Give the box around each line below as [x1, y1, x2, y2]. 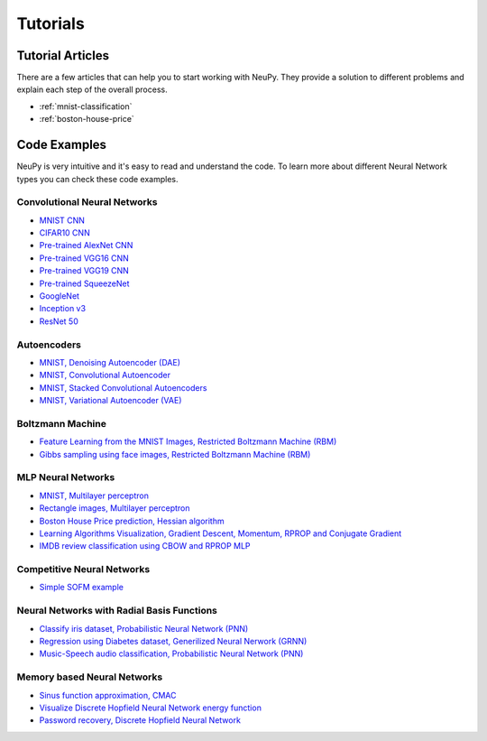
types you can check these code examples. [16, 173, 179, 184]
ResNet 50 [39, 316, 78, 327]
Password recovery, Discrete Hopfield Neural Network [39, 715, 241, 726]
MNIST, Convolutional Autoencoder [39, 370, 171, 381]
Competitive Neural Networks [16, 563, 151, 576]
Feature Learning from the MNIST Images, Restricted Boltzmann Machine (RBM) [39, 436, 337, 447]
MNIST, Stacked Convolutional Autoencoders [39, 382, 207, 393]
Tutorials [16, 14, 85, 33]
